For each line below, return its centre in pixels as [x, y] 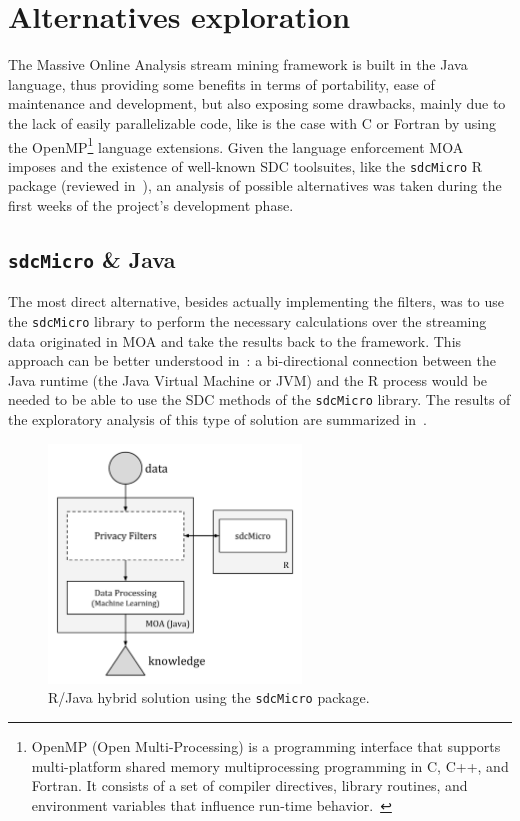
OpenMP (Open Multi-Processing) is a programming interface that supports [266, 746]
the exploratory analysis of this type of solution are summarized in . [218, 419]
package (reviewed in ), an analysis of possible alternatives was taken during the [255, 185]
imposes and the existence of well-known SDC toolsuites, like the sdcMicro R [245, 165]
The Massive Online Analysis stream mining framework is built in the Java [238, 64]
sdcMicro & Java [92, 258]
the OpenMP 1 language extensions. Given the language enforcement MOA [236, 145]
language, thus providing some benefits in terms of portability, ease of [221, 83]
